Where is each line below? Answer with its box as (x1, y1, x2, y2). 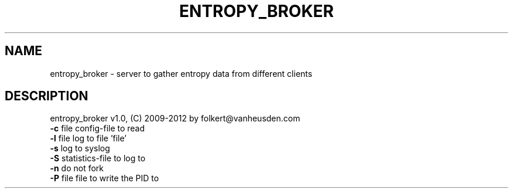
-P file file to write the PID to (50, 173, 159, 184)
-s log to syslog (50, 143, 110, 154)
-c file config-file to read (50, 123, 145, 134)
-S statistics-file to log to (50, 153, 146, 164)
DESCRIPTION (5, 89, 88, 104)
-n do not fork (50, 163, 104, 174)
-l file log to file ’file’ (50, 133, 126, 144)
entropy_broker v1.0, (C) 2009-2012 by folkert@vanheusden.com (50, 113, 300, 124)
